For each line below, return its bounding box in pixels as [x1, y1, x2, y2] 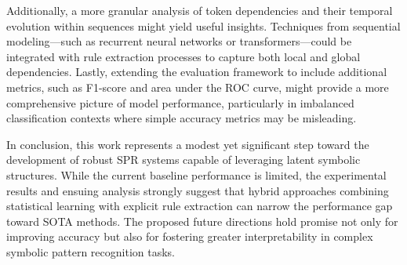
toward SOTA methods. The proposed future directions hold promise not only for [6, 212, 398, 229]
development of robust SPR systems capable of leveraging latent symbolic [6, 151, 361, 168]
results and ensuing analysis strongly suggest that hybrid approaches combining [6, 182, 389, 198]
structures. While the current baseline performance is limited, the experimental [6, 166, 387, 183]
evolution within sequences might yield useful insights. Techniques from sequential [6, 17, 401, 34]
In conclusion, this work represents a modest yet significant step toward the [6, 136, 369, 152]
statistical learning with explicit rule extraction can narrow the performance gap [6, 198, 393, 214]
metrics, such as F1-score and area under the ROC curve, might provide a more [6, 78, 389, 95]
